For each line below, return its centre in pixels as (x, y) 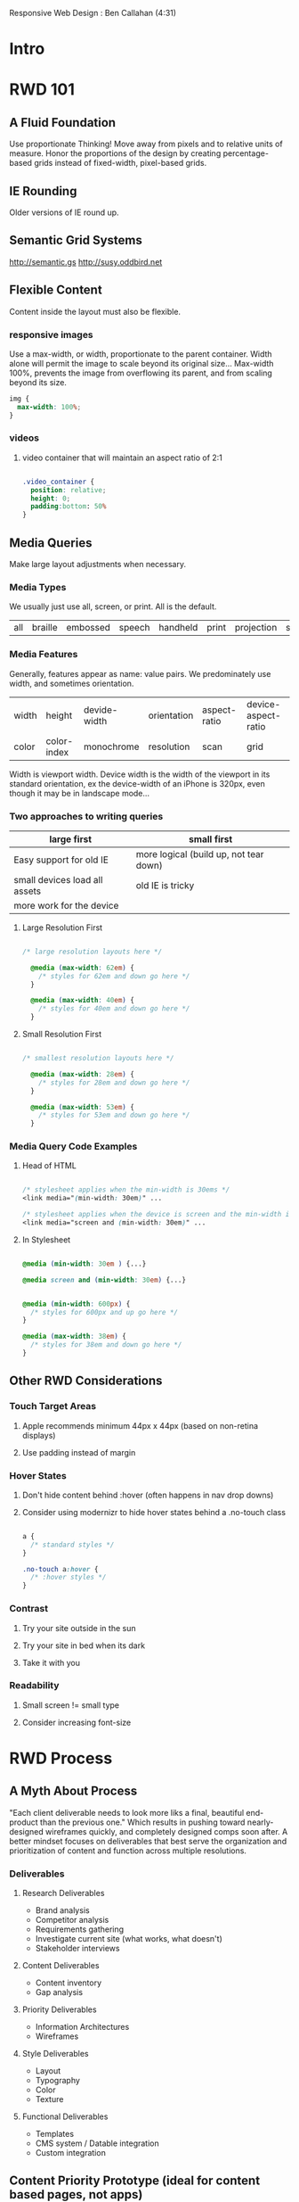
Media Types (38, 587)
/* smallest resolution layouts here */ (98, 1059)
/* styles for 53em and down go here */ (114, 1115)
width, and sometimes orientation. (72, 683)
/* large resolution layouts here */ (92, 952)
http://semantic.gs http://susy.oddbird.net (86, 261)
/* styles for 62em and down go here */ (114, 976)
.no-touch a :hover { (60, 1569)
